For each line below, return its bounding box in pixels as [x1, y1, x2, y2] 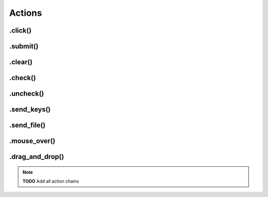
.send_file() [9, 121, 46, 130]
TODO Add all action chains [22, 178, 79, 184]
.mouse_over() [9, 137, 56, 146]
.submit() [9, 42, 39, 50]
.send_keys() [9, 105, 51, 114]
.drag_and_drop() [9, 152, 65, 161]
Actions [9, 7, 42, 18]
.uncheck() [9, 90, 44, 98]
